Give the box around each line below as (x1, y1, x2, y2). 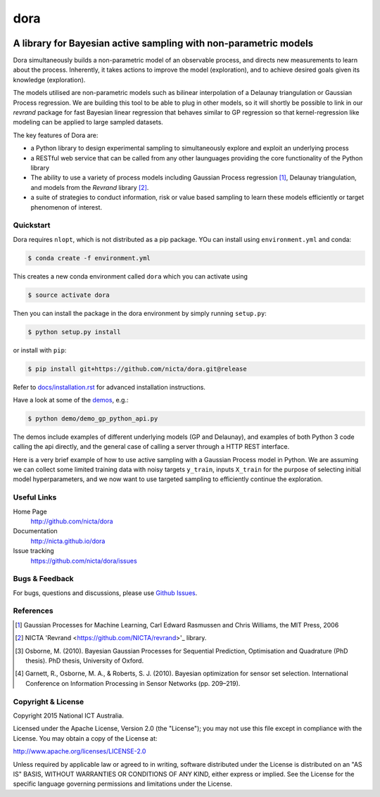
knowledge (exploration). (13, 75, 86, 84)
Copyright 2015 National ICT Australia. (13, 711, 125, 720)
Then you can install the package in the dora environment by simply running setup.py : (13, 309, 267, 317)
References (13, 606, 53, 616)
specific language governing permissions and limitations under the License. (13, 779, 232, 788)
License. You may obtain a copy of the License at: (13, 734, 158, 742)
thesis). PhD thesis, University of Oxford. (25, 656, 144, 665)
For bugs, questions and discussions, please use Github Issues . (13, 588, 198, 597)
